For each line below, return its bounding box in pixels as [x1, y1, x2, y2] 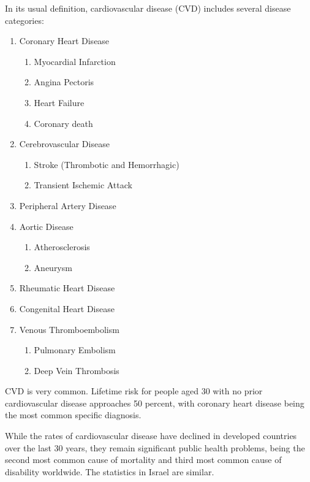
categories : [5, 13, 44, 26]
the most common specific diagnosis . [5, 408, 142, 421]
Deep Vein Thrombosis [34, 364, 119, 377]
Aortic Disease [19, 220, 74, 232]
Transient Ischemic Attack [34, 178, 132, 191]
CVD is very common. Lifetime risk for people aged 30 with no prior [5, 384, 263, 397]
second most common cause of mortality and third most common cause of [5, 453, 282, 466]
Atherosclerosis [34, 240, 90, 253]
